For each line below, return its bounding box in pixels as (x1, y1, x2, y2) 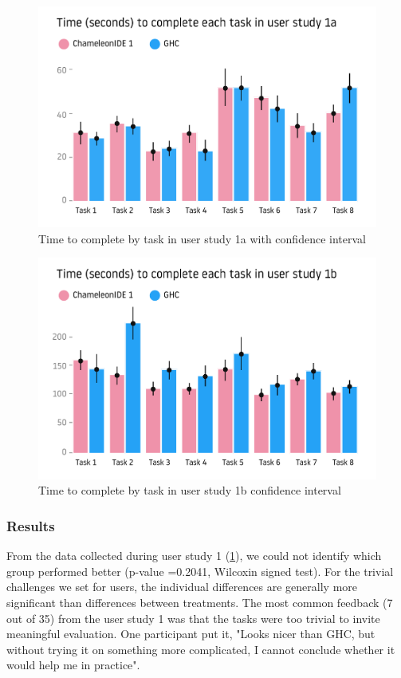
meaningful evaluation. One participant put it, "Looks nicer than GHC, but (6, 625, 375, 642)
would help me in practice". (6, 656, 140, 673)
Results (6, 515, 55, 535)
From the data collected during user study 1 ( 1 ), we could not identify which (6, 547, 382, 564)
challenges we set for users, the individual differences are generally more (6, 578, 358, 595)
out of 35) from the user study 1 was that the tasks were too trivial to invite (6, 609, 380, 626)
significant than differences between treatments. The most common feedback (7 (6, 593, 393, 610)
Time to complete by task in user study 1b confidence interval (38, 482, 341, 499)
